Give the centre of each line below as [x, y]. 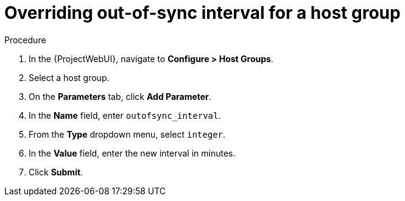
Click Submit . [56, 172]
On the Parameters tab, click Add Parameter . [120, 96]
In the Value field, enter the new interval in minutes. [132, 153]
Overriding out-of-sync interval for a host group [202, 13]
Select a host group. [69, 77]
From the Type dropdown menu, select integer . [127, 134]
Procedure [25, 40]
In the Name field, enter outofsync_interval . [125, 115]
